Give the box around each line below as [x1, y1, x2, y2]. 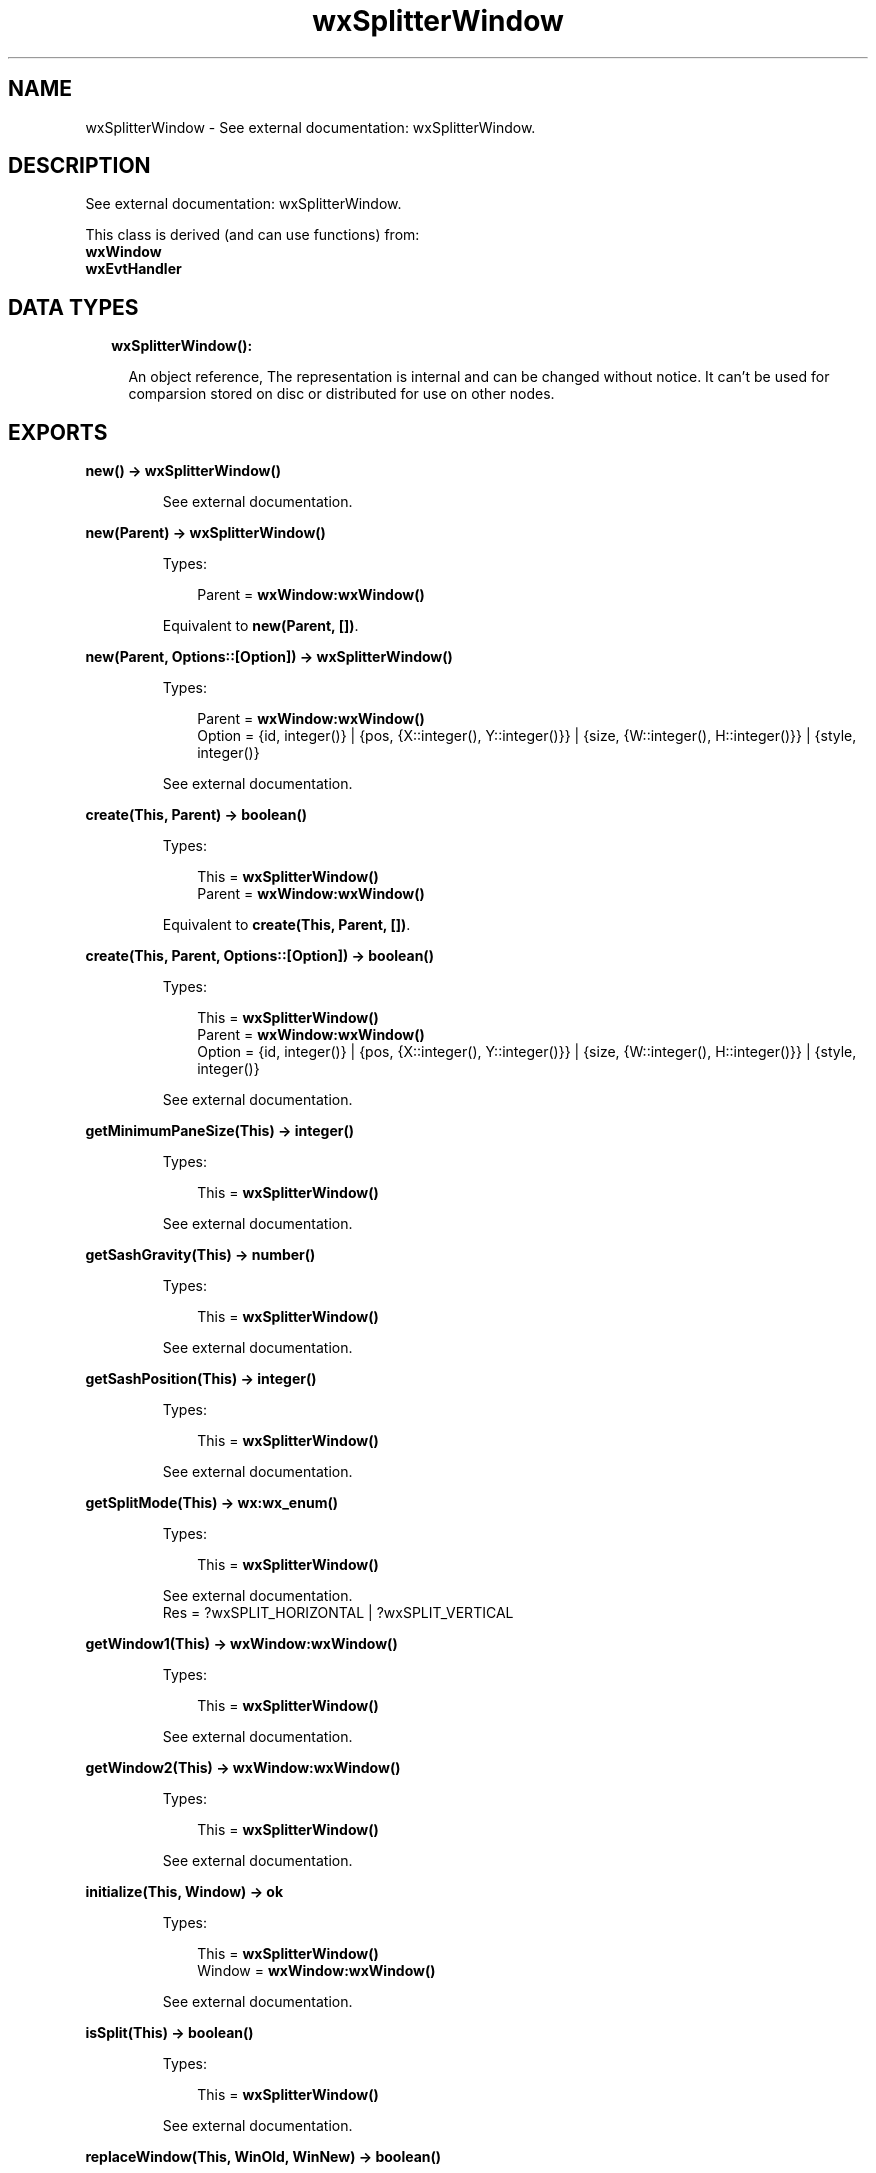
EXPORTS [8, 419, 108, 445]
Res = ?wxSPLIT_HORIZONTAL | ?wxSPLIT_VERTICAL [162, 1604, 514, 1622]
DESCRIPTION [8, 153, 151, 179]
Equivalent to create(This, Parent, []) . [162, 916, 411, 934]
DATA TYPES [8, 294, 139, 320]
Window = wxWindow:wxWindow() [197, 1962, 436, 1980]
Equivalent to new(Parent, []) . [162, 617, 359, 635]
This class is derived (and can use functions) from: [85, 226, 420, 244]
